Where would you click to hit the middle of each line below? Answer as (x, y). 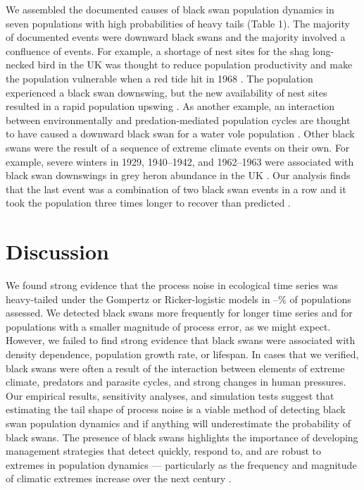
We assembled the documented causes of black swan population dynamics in (170, 9)
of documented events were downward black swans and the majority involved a (176, 37)
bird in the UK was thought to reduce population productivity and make (195, 65)
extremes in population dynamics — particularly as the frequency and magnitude (181, 464)
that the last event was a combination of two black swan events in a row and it (176, 189)
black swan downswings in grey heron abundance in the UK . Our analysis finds (178, 175)
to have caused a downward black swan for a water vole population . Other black (180, 134)
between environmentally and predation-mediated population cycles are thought (178, 120)
